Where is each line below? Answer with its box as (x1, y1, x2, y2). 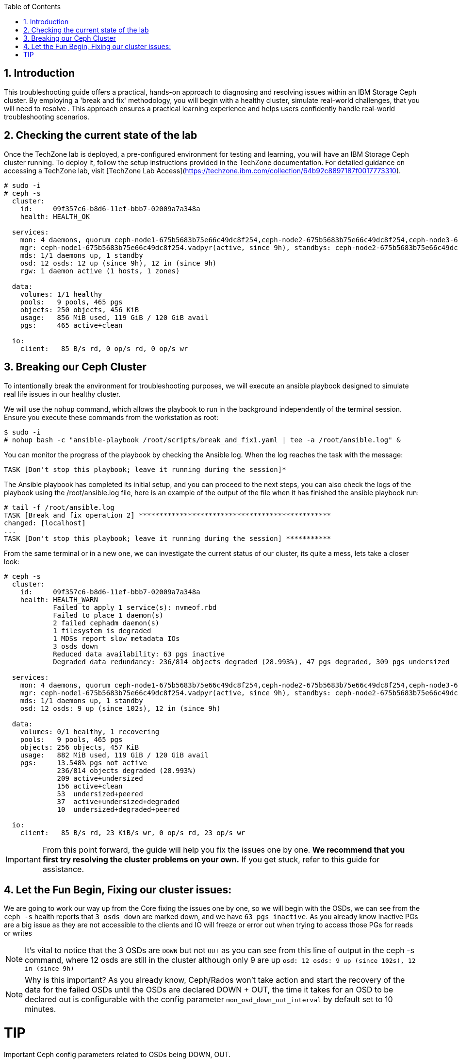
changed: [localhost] (4, 519, 86, 527)
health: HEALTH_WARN (20, 595, 98, 604)
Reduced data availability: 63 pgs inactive (53, 650, 225, 658)
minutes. (25, 1004, 56, 1014)
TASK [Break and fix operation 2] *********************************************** (4, 511, 331, 519)
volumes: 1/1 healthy (20, 290, 102, 298)
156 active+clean (57, 782, 123, 790)
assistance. (42, 864, 84, 874)
